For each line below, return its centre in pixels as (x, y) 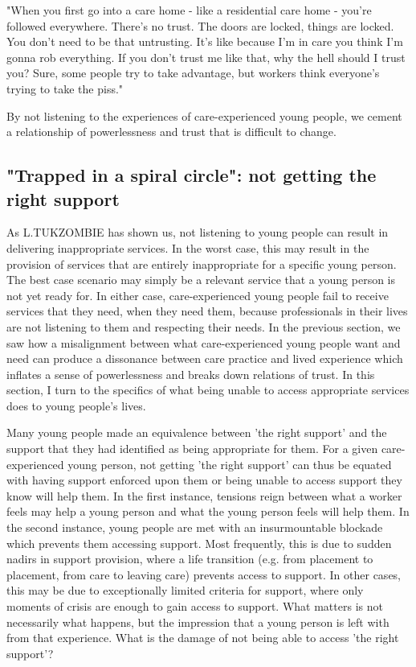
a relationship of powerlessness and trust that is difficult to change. (171, 132)
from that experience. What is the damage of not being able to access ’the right (203, 638)
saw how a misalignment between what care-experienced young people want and (204, 342)
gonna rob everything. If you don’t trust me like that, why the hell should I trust (206, 57)
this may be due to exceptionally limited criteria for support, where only (185, 590)
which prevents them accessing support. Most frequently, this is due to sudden (199, 543)
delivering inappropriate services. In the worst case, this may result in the (188, 247)
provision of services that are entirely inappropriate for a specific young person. (202, 264)
